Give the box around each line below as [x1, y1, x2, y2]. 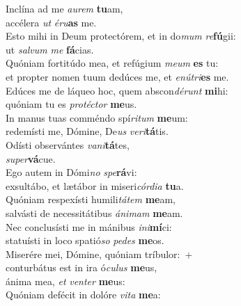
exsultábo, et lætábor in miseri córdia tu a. [6, 178, 184, 193]
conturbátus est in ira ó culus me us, [6, 260, 157, 275]
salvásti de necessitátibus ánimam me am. [6, 205, 183, 220]
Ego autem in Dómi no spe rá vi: [6, 165, 137, 179]
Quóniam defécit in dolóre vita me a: [6, 287, 161, 302]
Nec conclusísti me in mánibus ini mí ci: [6, 219, 172, 234]
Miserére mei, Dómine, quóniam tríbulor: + [6, 246, 193, 261]
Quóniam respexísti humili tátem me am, [6, 192, 176, 207]
